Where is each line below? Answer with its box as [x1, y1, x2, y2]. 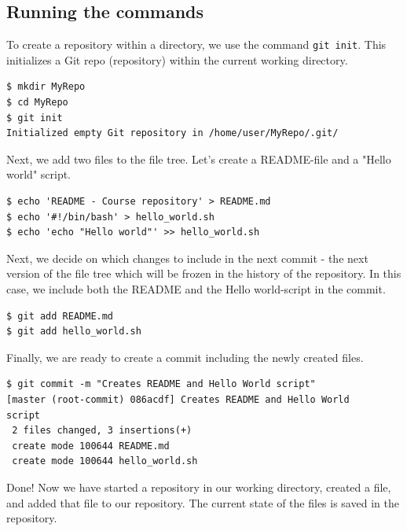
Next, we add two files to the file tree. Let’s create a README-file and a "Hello [6, 150, 391, 167]
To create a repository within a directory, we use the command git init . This [6, 36, 387, 53]
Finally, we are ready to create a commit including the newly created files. [6, 348, 364, 365]
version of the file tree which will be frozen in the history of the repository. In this [6, 265, 401, 282]
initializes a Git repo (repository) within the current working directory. [6, 51, 348, 68]
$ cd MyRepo [6, 97, 68, 109]
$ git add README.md [6, 310, 114, 322]
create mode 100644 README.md [12, 440, 170, 452]
